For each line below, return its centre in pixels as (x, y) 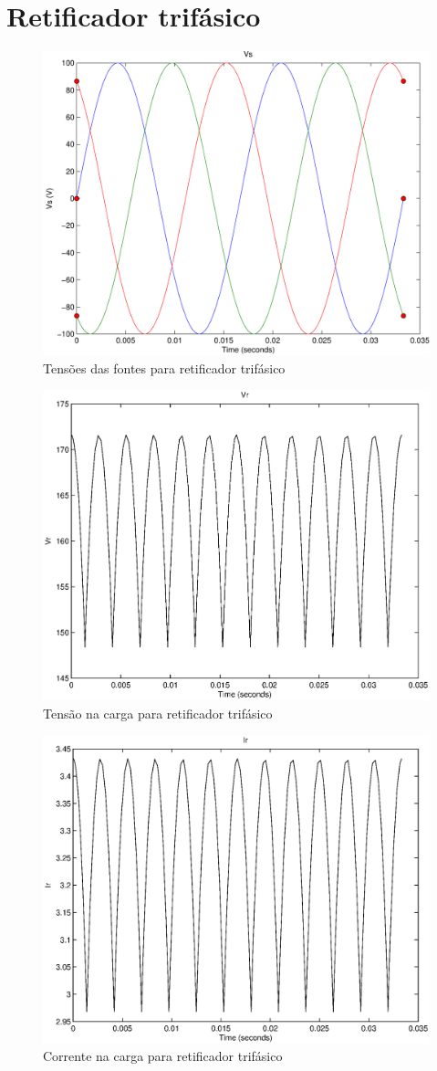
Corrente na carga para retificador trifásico (163, 1056)
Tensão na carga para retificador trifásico (158, 713)
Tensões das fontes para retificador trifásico (164, 367)
